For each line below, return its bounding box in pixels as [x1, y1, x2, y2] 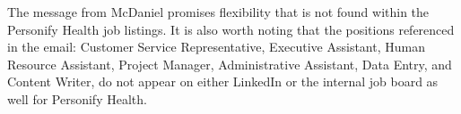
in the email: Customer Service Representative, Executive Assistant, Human [7, 37, 425, 56]
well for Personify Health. [7, 89, 147, 108]
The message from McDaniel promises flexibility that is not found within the [7, 3, 430, 20]
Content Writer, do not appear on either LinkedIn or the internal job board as [7, 72, 439, 91]
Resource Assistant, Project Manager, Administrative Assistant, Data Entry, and [7, 54, 452, 73]
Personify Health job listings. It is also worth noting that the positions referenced [7, 20, 455, 38]
